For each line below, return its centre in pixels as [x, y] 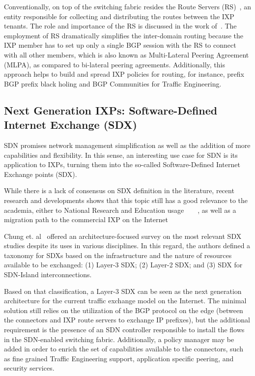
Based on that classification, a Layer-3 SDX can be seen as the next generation [123, 291]
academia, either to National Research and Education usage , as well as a [120, 210]
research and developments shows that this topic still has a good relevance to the [126, 200]
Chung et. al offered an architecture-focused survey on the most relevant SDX [123, 236]
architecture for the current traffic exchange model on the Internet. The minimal [125, 301]
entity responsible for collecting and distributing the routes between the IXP [119, 16]
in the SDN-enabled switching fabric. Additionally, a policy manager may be [119, 339]
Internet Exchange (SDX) [71, 125]
